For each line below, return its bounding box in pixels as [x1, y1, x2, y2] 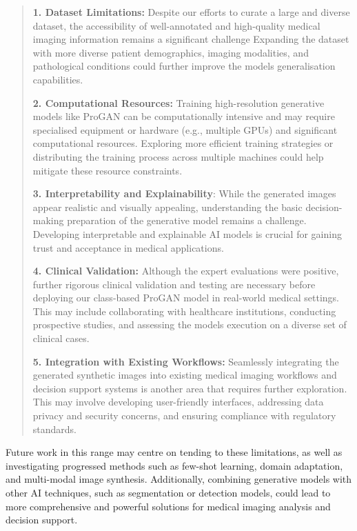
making [32, 213, 64, 228]
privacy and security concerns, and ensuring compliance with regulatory [32, 408, 336, 423]
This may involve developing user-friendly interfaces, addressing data [32, 394, 324, 409]
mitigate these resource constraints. [32, 163, 183, 177]
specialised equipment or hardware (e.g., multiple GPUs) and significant [32, 122, 338, 137]
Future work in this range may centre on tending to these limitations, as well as [6, 445, 343, 459]
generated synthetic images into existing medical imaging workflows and [32, 368, 337, 382]
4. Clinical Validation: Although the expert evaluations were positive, [32, 263, 339, 278]
